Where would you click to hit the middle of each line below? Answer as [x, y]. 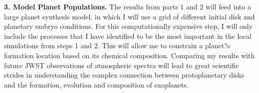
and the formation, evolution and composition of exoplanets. [96, 84]
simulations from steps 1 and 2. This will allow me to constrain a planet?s [117, 46]
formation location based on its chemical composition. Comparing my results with [129, 55]
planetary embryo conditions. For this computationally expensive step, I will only [129, 26]
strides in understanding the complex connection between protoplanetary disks [124, 75]
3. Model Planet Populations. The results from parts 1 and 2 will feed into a [128, 6]
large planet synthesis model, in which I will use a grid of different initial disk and [129, 16]
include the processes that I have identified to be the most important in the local [128, 36]
